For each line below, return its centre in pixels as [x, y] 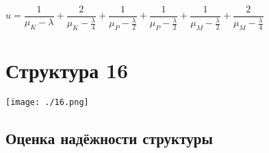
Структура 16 [67, 70]
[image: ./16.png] [47, 103]
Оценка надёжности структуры [109, 138]
